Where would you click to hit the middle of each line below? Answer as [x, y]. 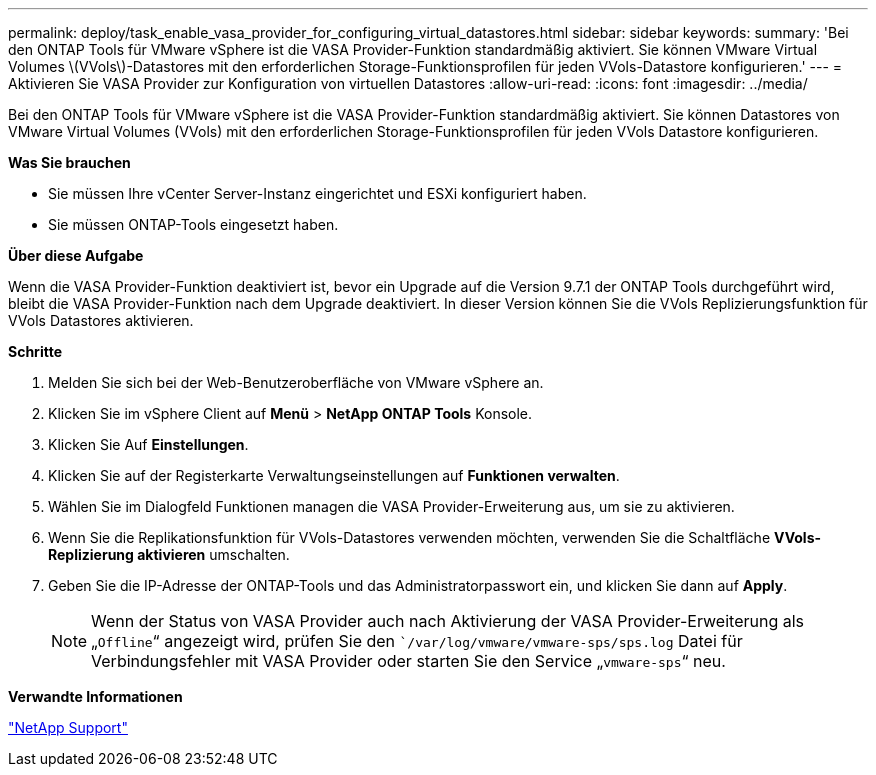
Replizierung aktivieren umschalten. [169, 554]
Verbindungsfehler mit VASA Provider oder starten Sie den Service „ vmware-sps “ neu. [408, 661]
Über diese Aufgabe [76, 255]
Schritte [35, 351]
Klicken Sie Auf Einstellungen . [148, 444]
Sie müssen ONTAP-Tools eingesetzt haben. [193, 224]
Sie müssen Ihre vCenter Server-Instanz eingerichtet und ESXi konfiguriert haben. [317, 193]
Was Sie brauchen [69, 162]
